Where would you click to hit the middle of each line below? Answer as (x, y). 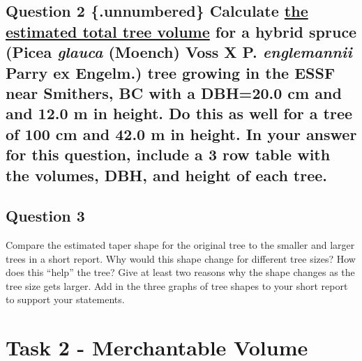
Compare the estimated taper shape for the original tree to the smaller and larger (180, 245)
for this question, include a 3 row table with (168, 154)
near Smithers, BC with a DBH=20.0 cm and (174, 92)
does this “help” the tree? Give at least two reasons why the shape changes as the (180, 272)
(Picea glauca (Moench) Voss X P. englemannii (179, 52)
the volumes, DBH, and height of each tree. (167, 175)
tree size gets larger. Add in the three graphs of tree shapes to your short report (177, 285)
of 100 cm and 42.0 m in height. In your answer (181, 133)
